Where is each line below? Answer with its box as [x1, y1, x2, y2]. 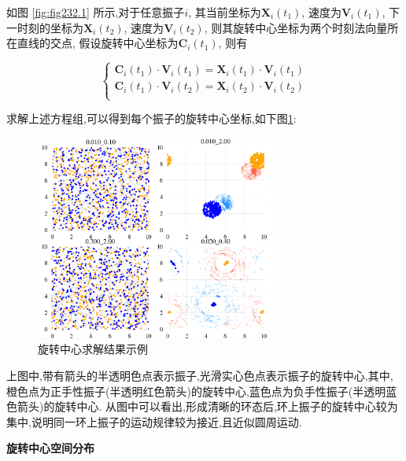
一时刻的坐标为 [6, 19, 83, 35]
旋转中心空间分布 [6, 440, 94, 456]
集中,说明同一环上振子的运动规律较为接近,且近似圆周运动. [6, 413, 302, 430]
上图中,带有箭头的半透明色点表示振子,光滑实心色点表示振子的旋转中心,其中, [6, 367, 393, 383]
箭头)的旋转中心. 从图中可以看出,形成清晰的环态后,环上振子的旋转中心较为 [17, 398, 398, 415]
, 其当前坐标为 [188, 4, 261, 20]
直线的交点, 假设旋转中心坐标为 [17, 35, 179, 51]
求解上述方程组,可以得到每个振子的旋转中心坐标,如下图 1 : [6, 110, 297, 127]
